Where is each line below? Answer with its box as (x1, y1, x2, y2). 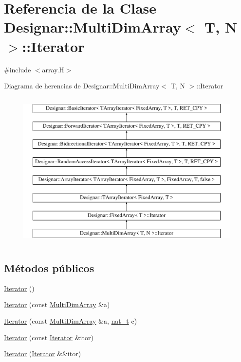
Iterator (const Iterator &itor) (4, 332, 93, 342)
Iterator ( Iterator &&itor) (4, 348, 81, 359)
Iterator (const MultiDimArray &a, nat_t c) (4, 316, 137, 326)
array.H (42, 64, 64, 74)
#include (4, 64, 31, 74)
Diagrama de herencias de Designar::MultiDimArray (4, 81, 160, 91)
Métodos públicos (4, 260, 94, 276)
